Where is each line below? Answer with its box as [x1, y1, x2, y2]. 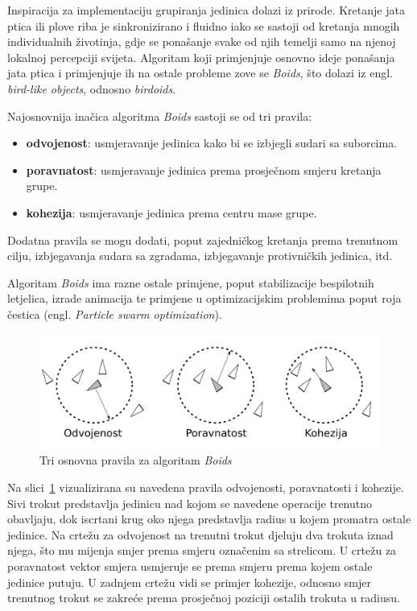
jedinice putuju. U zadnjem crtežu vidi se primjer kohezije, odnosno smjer [7, 573, 371, 590]
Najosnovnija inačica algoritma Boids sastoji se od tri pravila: [7, 107, 312, 124]
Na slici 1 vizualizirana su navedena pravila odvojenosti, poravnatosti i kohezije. [7, 478, 404, 495]
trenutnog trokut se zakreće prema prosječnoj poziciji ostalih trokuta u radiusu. [7, 589, 400, 606]
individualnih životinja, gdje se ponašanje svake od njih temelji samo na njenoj [7, 33, 396, 50]
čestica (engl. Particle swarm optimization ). [7, 305, 222, 322]
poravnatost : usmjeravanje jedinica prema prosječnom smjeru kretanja [26, 161, 382, 178]
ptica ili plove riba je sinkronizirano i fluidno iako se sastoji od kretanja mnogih [7, 17, 400, 34]
